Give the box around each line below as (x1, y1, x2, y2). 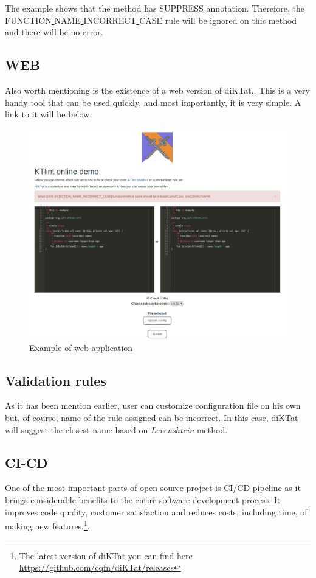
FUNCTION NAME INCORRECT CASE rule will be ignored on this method (5, 13, 297, 26)
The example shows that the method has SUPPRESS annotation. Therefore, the (5, 2, 305, 14)
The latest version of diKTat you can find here (19, 549, 193, 562)
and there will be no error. (5, 26, 103, 38)
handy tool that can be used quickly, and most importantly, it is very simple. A (5, 96, 301, 108)
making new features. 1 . (5, 518, 90, 532)
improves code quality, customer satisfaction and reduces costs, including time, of (5, 505, 307, 518)
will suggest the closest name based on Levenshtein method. (5, 423, 228, 436)
